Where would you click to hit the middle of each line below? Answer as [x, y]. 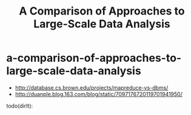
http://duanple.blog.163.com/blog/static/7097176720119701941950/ [99, 94]
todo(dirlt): [20, 106]
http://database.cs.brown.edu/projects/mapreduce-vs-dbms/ [92, 87]
